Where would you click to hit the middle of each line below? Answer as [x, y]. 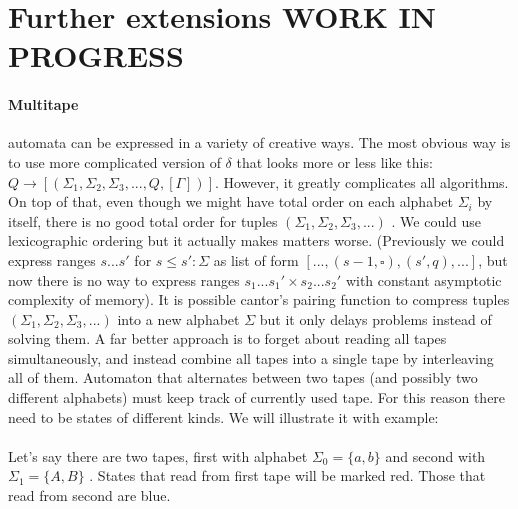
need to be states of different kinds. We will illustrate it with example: [223, 416]
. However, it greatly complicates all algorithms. [362, 181]
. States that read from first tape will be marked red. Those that [287, 475]
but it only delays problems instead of [375, 318]
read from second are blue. [89, 495]
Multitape [43, 104]
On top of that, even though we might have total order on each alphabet [230, 201]
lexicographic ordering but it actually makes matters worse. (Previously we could [256, 240]
